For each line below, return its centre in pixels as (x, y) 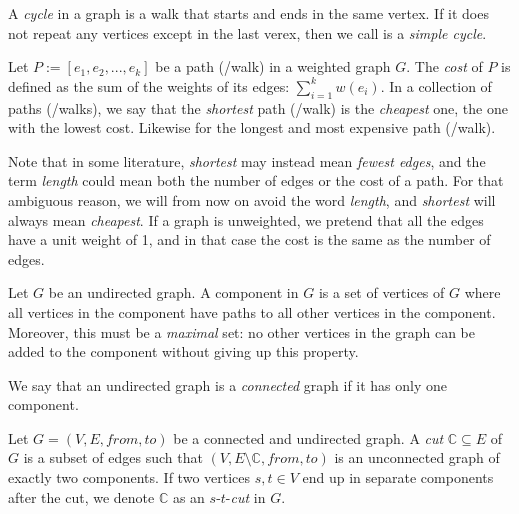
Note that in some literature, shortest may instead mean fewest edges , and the (247, 160)
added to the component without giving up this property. (183, 351)
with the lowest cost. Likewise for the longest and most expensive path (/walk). (252, 127)
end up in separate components (398, 477)
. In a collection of (436, 85)
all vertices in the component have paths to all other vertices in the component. (252, 311)
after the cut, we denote (81, 496)
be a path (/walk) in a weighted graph (273, 66)
